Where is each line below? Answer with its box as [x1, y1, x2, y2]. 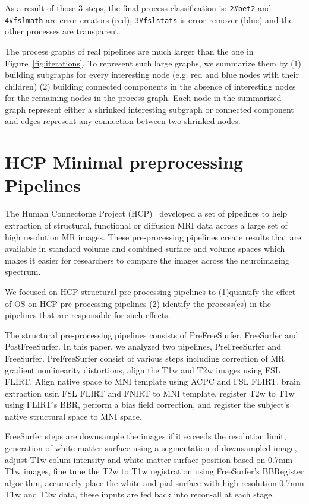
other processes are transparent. [5, 25, 121, 37]
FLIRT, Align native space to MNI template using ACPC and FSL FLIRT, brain [5, 375, 301, 388]
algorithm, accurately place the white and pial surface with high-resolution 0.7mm [5, 476, 304, 489]
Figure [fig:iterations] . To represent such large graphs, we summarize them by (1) [5, 56, 302, 69]
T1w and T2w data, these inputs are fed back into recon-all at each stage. [5, 488, 275, 500]
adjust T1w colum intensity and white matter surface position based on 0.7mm [5, 453, 293, 465]
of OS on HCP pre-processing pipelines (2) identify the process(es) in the [5, 297, 271, 309]
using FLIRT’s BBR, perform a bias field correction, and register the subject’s [5, 398, 290, 411]
